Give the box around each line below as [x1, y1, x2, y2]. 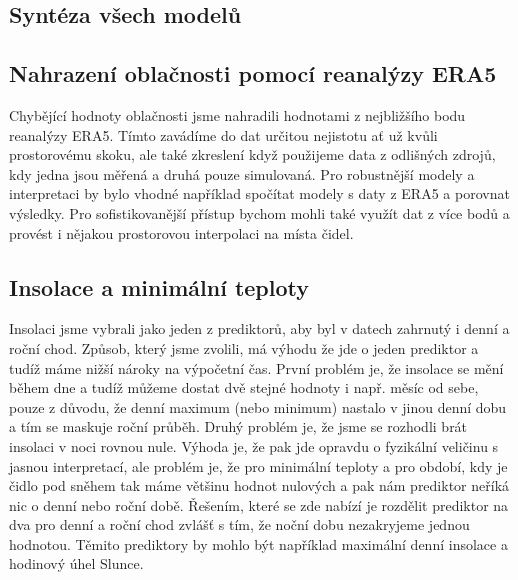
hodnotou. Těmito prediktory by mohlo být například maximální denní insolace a [9, 533, 508, 554]
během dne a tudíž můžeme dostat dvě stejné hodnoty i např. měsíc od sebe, [9, 377, 479, 398]
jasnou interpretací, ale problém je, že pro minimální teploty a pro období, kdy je [9, 455, 508, 476]
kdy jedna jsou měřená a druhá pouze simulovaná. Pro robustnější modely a [9, 163, 475, 184]
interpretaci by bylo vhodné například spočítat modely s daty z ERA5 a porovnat [9, 183, 510, 204]
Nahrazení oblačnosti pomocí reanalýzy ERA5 [9, 58, 497, 89]
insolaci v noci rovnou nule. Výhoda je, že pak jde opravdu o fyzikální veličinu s [9, 435, 499, 456]
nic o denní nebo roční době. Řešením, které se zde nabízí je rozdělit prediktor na [9, 494, 509, 515]
